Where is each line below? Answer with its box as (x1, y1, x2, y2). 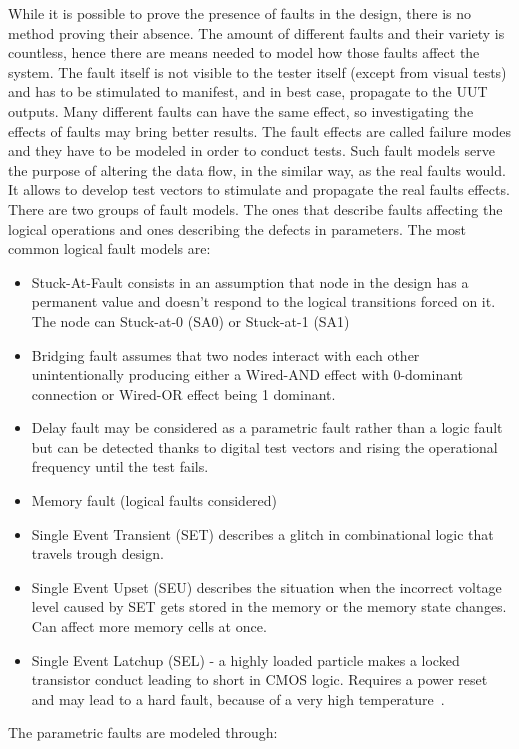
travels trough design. (31, 543, 164, 564)
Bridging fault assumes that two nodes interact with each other (31, 344, 420, 365)
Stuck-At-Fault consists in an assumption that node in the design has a (31, 271, 469, 292)
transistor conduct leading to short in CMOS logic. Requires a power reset (31, 669, 488, 690)
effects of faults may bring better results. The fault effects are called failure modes (8, 120, 512, 141)
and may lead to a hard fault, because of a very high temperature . (31, 688, 445, 709)
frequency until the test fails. (31, 456, 209, 477)
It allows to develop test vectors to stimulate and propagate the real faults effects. (8, 179, 510, 200)
